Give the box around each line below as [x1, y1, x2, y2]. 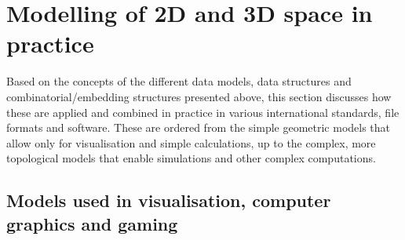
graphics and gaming [6, 211, 178, 235]
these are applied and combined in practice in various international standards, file [6, 104, 400, 120]
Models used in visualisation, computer [6, 188, 331, 213]
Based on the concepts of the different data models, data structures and [6, 73, 352, 89]
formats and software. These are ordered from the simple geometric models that [6, 119, 391, 136]
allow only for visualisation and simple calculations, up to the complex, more [6, 134, 376, 151]
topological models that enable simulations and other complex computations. [6, 150, 376, 166]
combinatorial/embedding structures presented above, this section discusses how [6, 88, 392, 104]
